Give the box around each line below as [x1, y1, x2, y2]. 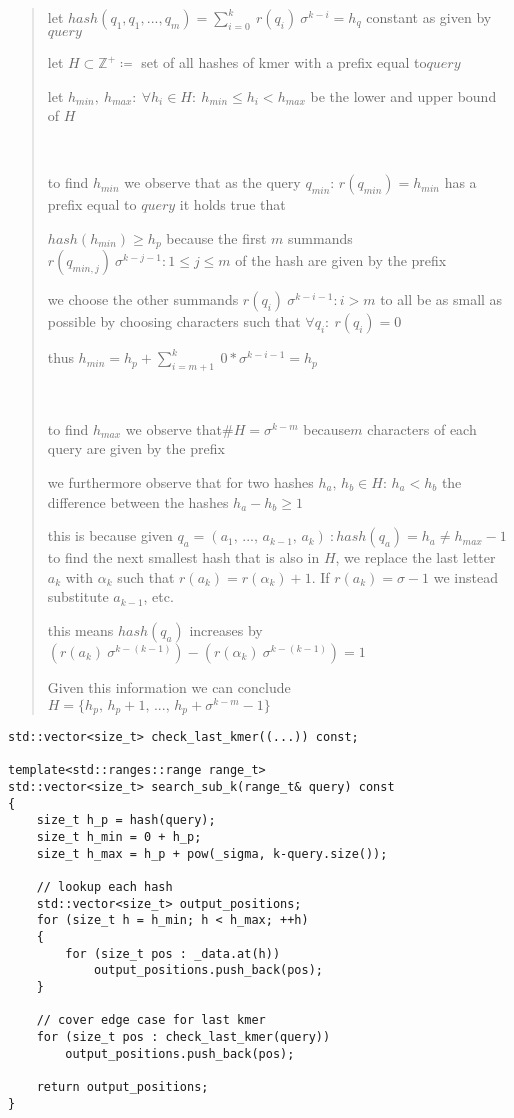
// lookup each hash [36, 880, 173, 894]
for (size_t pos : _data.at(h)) [65, 946, 281, 961]
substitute [47, 586, 109, 607]
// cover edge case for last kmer [36, 1013, 266, 1028]
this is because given [47, 525, 173, 546]
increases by [189, 619, 263, 640]
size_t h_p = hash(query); [36, 813, 216, 828]
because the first [166, 227, 267, 248]
